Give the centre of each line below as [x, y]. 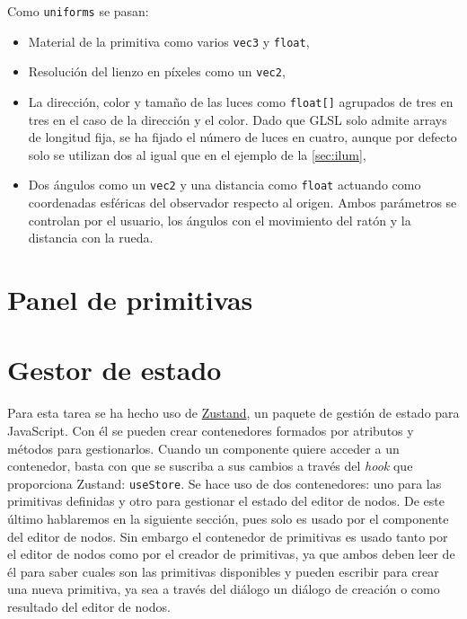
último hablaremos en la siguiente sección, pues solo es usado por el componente [228, 518]
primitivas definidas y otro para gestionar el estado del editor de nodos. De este [226, 501]
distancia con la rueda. [91, 238]
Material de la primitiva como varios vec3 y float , [169, 41]
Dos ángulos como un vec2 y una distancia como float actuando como [225, 185]
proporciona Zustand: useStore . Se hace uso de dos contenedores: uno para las [225, 483]
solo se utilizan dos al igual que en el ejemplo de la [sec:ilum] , [197, 154]
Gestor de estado [115, 370]
